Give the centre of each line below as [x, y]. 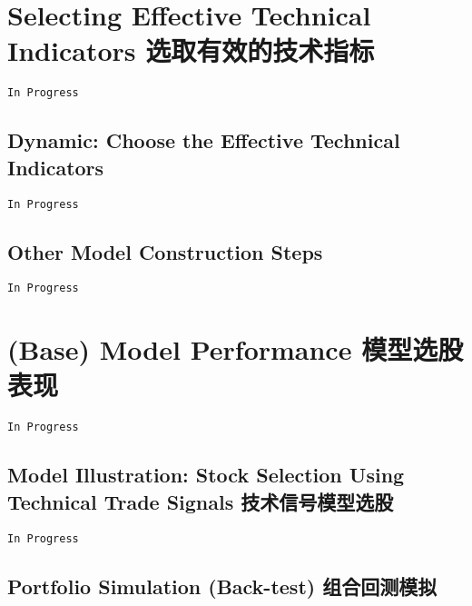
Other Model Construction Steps [165, 251]
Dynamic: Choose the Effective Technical [204, 140]
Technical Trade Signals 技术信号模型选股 [201, 501]
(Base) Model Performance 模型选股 [236, 349]
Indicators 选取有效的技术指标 [191, 50]
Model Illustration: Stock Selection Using [206, 475]
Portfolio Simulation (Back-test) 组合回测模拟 [222, 586]
